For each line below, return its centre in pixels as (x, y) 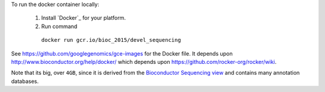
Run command (59, 26)
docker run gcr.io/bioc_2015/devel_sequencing (111, 40)
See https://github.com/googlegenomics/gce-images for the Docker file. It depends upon (122, 53)
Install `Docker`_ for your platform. (84, 18)
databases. (25, 81)
